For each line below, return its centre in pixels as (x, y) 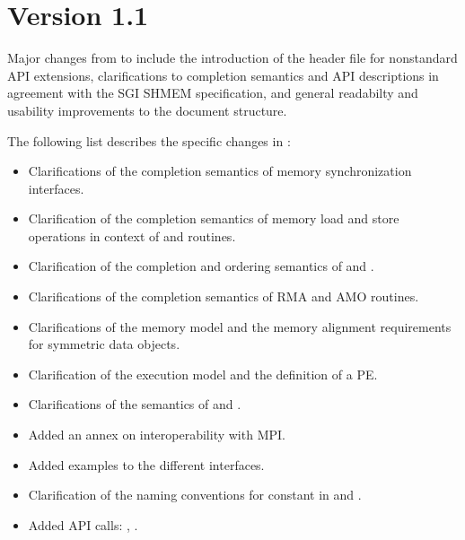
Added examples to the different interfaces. (146, 464)
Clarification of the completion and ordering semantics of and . (201, 266)
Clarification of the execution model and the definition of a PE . (203, 374)
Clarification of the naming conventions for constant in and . (195, 495)
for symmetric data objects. (104, 344)
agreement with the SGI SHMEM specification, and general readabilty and (213, 93)
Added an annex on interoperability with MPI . (157, 435)
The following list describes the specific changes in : (149, 140)
